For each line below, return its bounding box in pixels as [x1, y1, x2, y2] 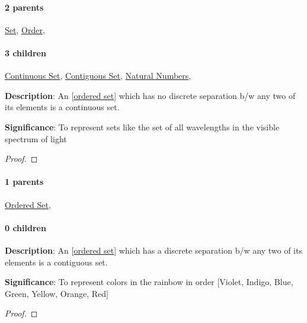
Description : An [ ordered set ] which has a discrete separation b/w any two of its [5, 244, 302, 256]
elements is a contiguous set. [5, 255, 108, 268]
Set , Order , [5, 23, 45, 36]
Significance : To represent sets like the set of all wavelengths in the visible [5, 120, 280, 133]
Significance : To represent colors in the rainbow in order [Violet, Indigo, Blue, [5, 276, 293, 288]
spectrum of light [5, 132, 67, 145]
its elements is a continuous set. [5, 101, 120, 113]
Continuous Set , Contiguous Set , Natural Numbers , [5, 69, 191, 82]
